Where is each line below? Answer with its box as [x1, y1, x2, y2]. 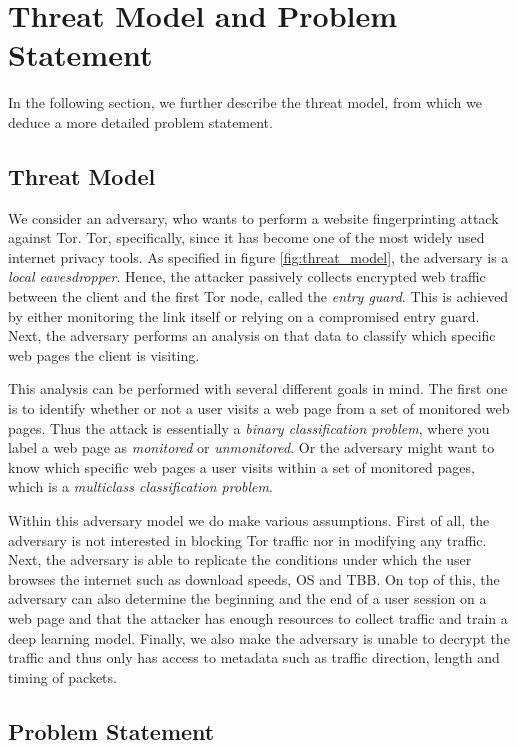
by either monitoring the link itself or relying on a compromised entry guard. [8, 305, 480, 326]
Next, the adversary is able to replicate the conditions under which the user [8, 549, 472, 570]
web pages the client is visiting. [8, 344, 200, 365]
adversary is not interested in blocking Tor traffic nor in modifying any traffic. [8, 529, 487, 550]
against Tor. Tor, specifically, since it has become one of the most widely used [8, 227, 485, 248]
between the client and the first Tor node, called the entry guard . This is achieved [8, 286, 509, 307]
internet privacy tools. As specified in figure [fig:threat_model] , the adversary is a [8, 246, 509, 267]
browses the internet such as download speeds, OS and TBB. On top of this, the [8, 568, 500, 589]
